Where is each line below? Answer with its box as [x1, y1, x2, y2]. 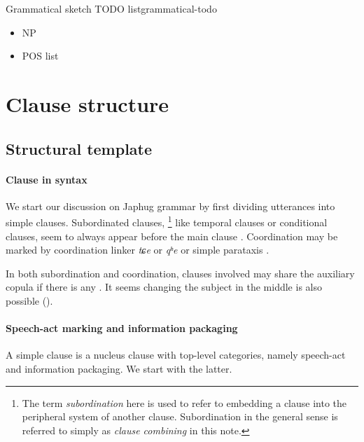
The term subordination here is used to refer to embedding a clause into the [22, 395, 347, 410]
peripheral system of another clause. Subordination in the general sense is [22, 409, 338, 424]
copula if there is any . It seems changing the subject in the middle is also [6, 279, 322, 294]
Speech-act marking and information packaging [6, 321, 238, 336]
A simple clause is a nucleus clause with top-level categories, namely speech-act [6, 347, 346, 362]
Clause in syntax [6, 172, 87, 186]
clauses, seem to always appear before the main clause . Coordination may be [6, 228, 338, 243]
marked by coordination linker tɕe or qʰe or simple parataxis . [6, 242, 269, 257]
